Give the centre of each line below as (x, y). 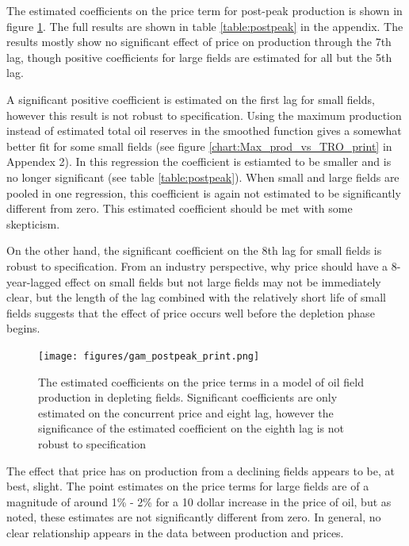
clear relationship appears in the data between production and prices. (175, 532)
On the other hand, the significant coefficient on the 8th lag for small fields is (194, 250)
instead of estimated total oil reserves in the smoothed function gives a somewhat (204, 131)
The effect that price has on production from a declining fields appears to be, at (201, 470)
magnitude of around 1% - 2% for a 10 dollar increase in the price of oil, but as (199, 501)
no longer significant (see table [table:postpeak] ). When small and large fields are (203, 177)
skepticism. (33, 223)
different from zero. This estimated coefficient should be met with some (180, 208)
